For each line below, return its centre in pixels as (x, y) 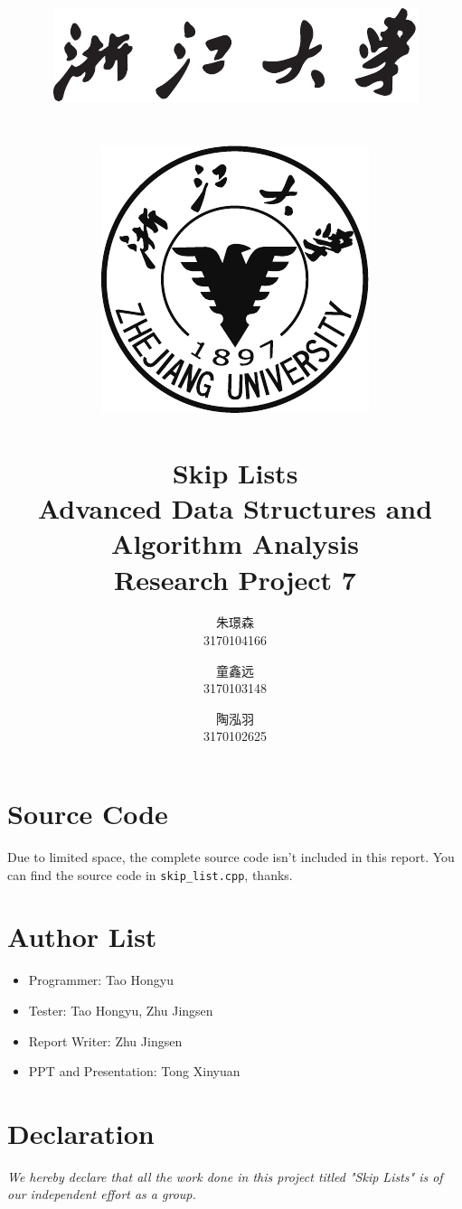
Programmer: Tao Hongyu (101, 980)
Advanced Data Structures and (235, 508)
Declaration (81, 1133)
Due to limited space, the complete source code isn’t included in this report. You (231, 856)
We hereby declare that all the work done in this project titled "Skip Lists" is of (225, 1176)
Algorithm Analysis (235, 544)
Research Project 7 (235, 579)
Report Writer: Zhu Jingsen (105, 1040)
